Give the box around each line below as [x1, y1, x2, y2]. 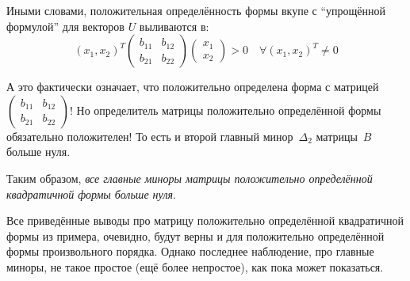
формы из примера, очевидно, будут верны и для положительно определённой [6, 227, 385, 244]
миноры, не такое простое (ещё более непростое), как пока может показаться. [6, 258, 384, 275]
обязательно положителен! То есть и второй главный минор [6, 127, 293, 144]
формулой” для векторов [6, 17, 125, 34]
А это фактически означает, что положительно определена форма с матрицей [6, 78, 379, 95]
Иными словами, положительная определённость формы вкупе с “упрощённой [6, 2, 385, 18]
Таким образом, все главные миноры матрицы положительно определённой [6, 169, 373, 186]
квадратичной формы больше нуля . [6, 185, 176, 202]
